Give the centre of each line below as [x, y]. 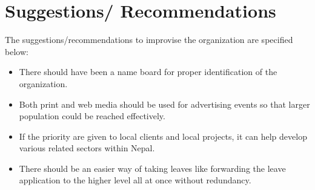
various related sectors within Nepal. [87, 148]
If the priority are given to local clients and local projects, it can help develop [163, 136]
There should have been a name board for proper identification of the [148, 72]
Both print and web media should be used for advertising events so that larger [164, 104]
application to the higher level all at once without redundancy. [135, 180]
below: [17, 51]
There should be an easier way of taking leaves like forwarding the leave [152, 168]
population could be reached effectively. [92, 116]
